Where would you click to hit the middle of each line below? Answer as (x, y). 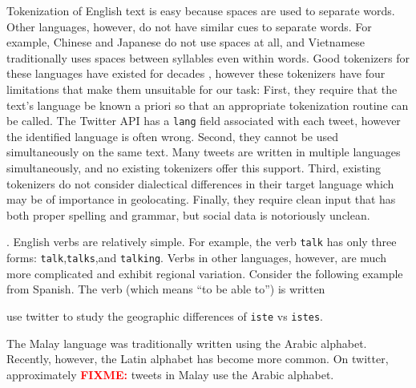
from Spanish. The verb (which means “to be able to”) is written (166, 289)
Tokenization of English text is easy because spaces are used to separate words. (201, 10)
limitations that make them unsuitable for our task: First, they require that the (202, 89)
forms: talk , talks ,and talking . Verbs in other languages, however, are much (196, 258)
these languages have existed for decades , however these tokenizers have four (196, 73)
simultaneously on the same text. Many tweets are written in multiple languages (204, 152)
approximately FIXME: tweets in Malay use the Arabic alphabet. (170, 374)
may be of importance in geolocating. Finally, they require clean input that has (201, 199)
